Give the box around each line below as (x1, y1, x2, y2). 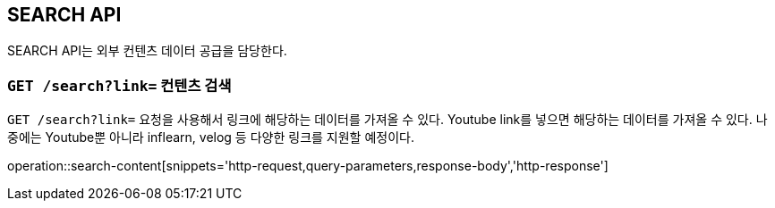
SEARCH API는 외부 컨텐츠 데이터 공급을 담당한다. (7, 43, 287, 59)
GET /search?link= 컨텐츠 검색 (7, 76, 232, 95)
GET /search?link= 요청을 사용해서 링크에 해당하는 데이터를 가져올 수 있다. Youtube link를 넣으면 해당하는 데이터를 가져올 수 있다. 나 (7, 112, 768, 128)
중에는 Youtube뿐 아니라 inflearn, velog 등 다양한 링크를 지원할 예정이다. (7, 129, 414, 146)
